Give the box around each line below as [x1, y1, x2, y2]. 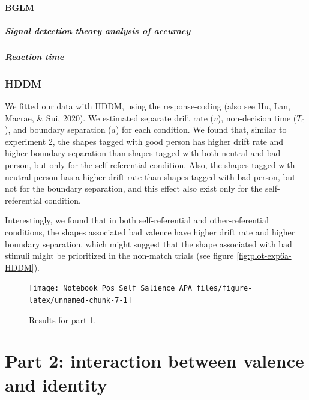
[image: [29, 284, 59, 293]
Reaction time [5, 50, 64, 62]
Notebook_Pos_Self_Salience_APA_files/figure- [63, 284, 253, 293]
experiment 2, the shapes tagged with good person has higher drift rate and [5, 135, 284, 147]
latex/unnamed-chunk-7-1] [29, 295, 132, 305]
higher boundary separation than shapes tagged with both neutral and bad [5, 147, 281, 159]
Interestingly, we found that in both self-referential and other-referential [5, 214, 269, 226]
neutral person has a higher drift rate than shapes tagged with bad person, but [5, 170, 296, 183]
